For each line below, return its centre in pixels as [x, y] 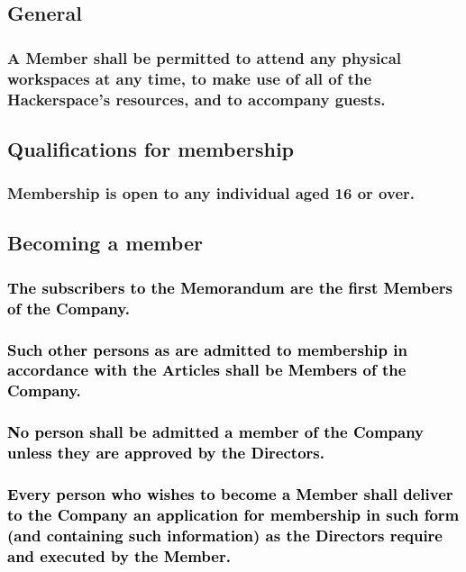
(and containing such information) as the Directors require [225, 535]
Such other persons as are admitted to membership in [207, 349]
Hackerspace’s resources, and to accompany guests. [196, 99]
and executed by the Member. [119, 555]
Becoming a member [105, 243]
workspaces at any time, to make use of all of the [190, 78]
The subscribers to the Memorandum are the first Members [230, 287]
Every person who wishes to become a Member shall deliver [230, 494]
